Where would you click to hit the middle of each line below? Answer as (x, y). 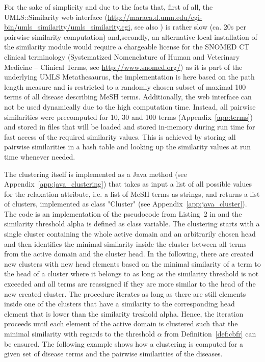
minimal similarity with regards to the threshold (79, 333)
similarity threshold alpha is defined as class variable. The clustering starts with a (132, 224)
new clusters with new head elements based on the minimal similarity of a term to (132, 263)
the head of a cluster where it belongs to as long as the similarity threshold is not (131, 274)
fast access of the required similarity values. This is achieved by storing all (120, 136)
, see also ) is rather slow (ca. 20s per (188, 27)
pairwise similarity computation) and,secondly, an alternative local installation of (131, 36)
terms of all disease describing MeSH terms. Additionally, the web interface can (128, 97)
